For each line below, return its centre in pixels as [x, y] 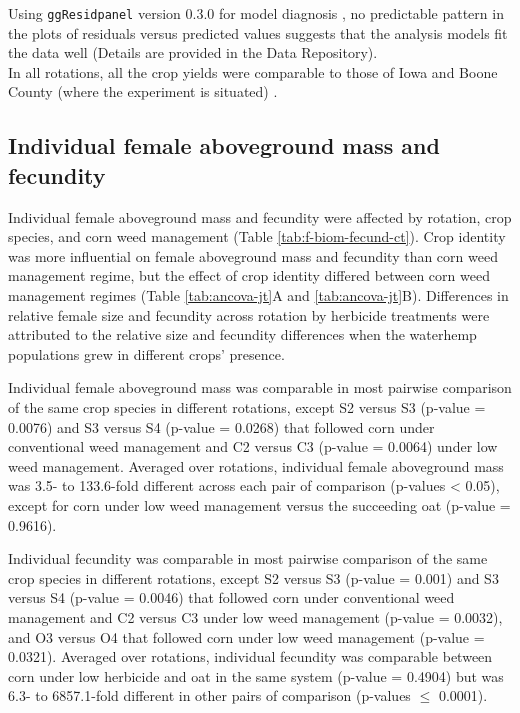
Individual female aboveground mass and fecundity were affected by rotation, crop [260, 216]
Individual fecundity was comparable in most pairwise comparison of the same [248, 558]
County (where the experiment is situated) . [143, 91]
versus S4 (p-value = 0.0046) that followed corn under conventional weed [231, 597]
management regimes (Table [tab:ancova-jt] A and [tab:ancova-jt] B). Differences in [258, 295]
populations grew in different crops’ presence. [146, 353]
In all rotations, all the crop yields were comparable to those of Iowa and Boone [253, 71]
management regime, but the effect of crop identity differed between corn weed [249, 275]
